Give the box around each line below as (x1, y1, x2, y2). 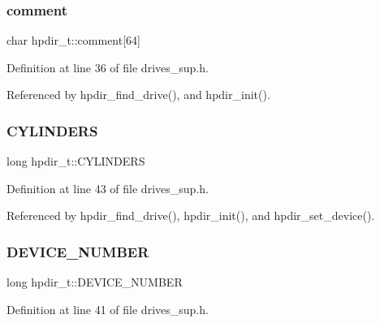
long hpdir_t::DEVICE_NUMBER (6, 273, 183, 291)
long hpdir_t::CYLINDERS (6, 153, 145, 170)
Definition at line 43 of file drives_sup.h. (6, 179, 209, 196)
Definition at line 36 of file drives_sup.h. (6, 58, 209, 75)
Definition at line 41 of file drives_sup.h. (6, 300, 209, 317)
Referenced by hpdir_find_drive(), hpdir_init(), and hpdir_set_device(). (6, 207, 375, 224)
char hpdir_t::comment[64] (6, 32, 140, 49)
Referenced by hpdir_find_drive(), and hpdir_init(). (6, 86, 270, 103)
